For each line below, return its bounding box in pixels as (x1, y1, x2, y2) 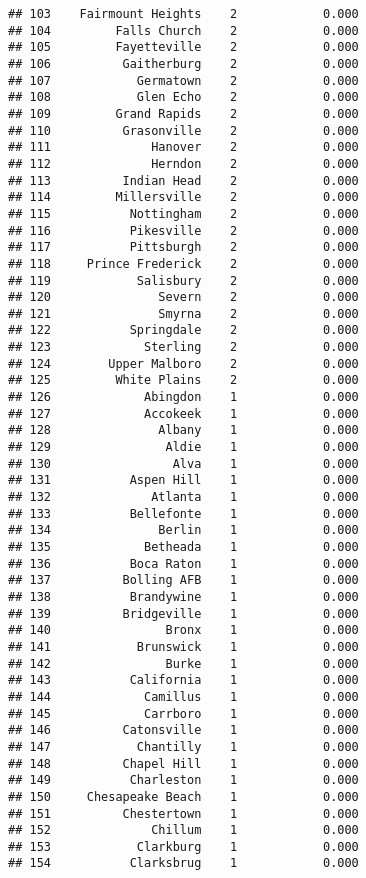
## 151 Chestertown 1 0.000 (8, 806, 359, 821)
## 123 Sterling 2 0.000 (8, 340, 359, 355)
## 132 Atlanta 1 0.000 (8, 490, 359, 505)
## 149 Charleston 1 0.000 (8, 773, 359, 788)
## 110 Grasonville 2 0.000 (8, 123, 359, 138)
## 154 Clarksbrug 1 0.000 (8, 856, 359, 871)
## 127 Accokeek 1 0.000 (8, 406, 359, 421)
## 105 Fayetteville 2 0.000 (8, 40, 359, 55)
